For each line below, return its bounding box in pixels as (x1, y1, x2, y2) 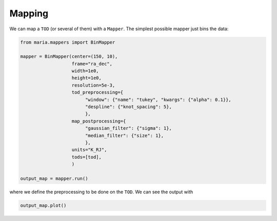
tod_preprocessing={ (71, 90, 123, 95)
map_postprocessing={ (71, 118, 126, 124)
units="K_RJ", (71, 147, 107, 153)
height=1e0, (71, 75, 102, 81)
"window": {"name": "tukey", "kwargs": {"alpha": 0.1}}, (85, 96, 232, 103)
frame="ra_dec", (71, 61, 113, 67)
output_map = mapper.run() (20, 175, 88, 182)
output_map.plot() (20, 203, 67, 208)
